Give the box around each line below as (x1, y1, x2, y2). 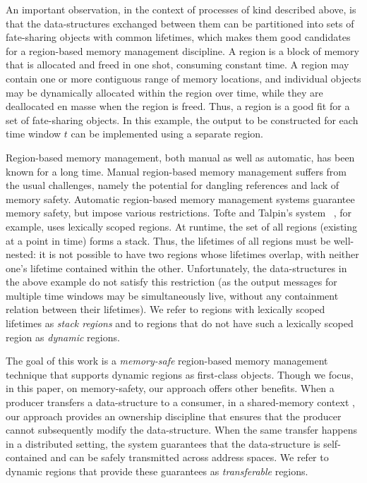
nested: (6, 247, 36, 262)
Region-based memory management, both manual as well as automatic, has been (6, 149, 355, 164)
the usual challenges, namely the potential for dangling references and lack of (6, 178, 339, 192)
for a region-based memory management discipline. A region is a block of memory (6, 43, 359, 58)
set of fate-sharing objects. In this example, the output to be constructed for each (6, 112, 359, 127)
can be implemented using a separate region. (71, 126, 263, 141)
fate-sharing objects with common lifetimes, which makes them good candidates (6, 30, 351, 44)
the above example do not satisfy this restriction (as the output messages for (6, 274, 337, 289)
